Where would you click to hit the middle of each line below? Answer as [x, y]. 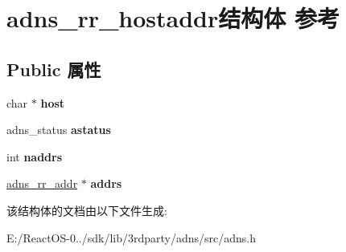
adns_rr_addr [42, 183]
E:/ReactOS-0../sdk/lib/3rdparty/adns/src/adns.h [132, 237]
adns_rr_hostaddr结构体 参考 [173, 18]
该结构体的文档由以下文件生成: [87, 210]
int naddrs [35, 156]
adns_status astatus [59, 130]
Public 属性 [54, 69]
